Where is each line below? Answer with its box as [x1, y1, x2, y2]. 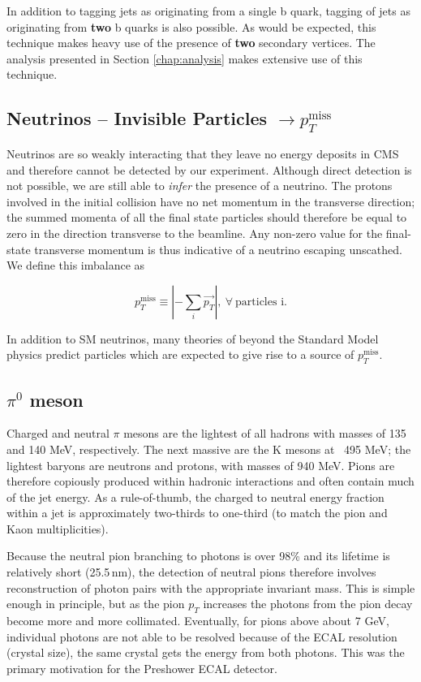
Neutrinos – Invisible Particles [6, 106, 268, 131]
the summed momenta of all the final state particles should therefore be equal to [6, 209, 407, 226]
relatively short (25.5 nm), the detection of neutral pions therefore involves [6, 563, 376, 581]
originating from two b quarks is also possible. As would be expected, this [6, 18, 376, 35]
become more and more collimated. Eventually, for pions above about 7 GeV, [6, 612, 389, 629]
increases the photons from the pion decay [203, 595, 413, 612]
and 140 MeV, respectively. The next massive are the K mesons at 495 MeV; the [6, 440, 411, 457]
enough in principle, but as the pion [6, 595, 185, 612]
